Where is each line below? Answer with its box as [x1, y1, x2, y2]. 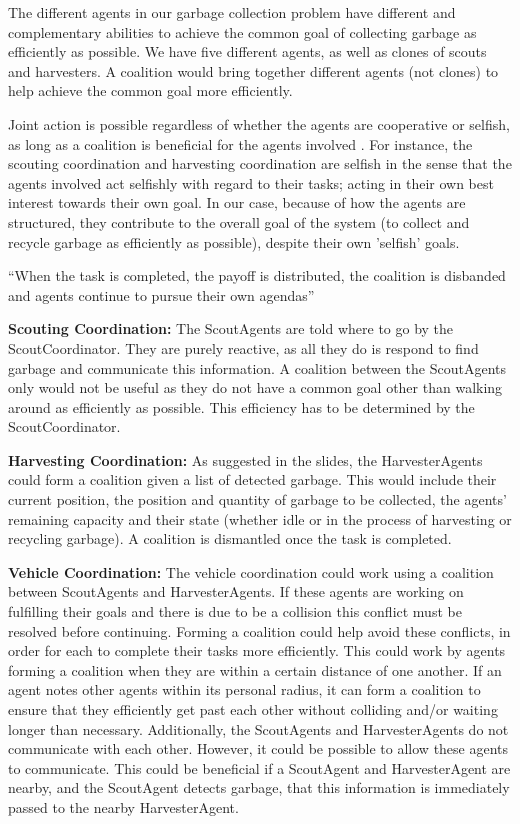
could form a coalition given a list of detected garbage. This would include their [8, 469, 497, 490]
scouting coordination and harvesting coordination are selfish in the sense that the [8, 153, 512, 174]
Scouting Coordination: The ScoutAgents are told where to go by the [8, 318, 454, 339]
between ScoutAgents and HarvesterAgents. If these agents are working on [8, 581, 464, 602]
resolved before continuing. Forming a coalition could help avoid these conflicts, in [8, 620, 511, 641]
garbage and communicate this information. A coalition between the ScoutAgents [8, 357, 507, 378]
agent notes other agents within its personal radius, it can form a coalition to [8, 679, 481, 700]
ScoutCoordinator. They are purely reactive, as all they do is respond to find [8, 337, 479, 358]
